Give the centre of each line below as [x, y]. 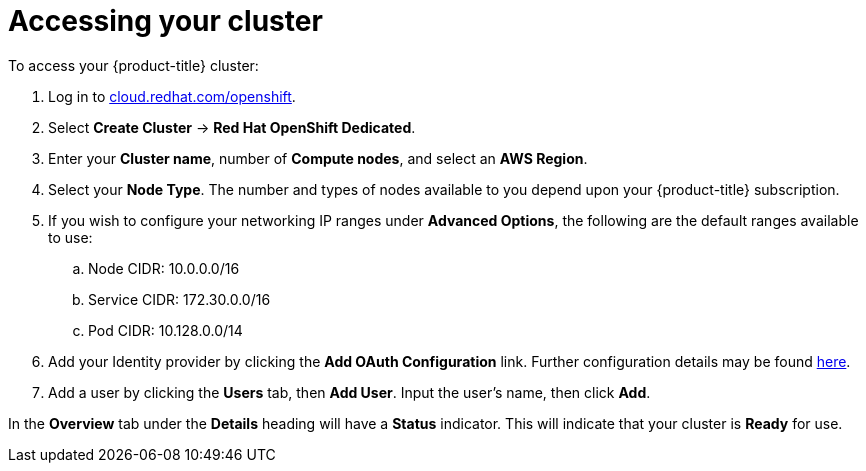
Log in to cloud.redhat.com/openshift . [172, 96]
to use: [70, 237]
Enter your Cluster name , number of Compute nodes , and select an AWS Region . [318, 158]
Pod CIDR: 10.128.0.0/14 [165, 330]
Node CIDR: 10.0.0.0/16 [164, 268]
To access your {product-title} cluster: [133, 65]
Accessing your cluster [165, 21]
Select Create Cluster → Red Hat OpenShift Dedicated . [232, 127]
